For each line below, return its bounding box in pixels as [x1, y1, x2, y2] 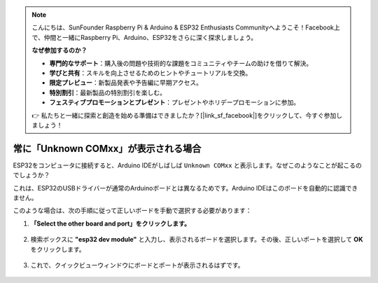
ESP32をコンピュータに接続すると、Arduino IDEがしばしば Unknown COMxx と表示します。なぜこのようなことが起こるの [13, 161, 362, 170]
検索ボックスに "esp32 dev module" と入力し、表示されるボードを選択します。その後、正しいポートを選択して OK [30, 235, 363, 244]
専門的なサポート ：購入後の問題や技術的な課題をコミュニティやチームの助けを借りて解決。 [49, 59, 313, 67]
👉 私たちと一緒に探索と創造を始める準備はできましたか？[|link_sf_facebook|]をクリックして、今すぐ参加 [31, 111, 337, 119]
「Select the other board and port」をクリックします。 [30, 219, 190, 228]
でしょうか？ [13, 171, 50, 179]
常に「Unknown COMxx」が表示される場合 [13, 142, 202, 154]
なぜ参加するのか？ [31, 46, 87, 55]
